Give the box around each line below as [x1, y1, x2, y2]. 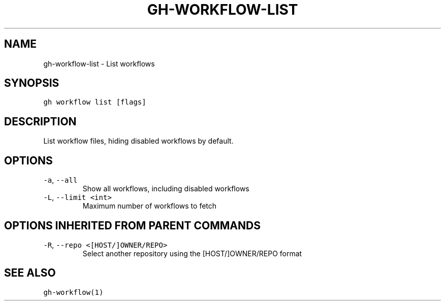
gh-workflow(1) [43, 288, 104, 296]
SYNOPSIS [4, 77, 59, 90]
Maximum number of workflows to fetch [82, 201, 217, 211]
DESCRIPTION [4, 115, 77, 128]
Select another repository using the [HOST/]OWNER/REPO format [82, 249, 302, 258]
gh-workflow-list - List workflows [43, 59, 155, 68]
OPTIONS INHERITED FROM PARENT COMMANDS [4, 219, 261, 232]
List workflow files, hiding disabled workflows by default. [43, 137, 234, 146]
